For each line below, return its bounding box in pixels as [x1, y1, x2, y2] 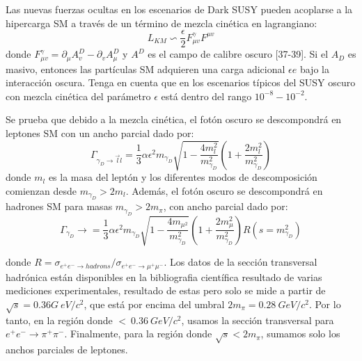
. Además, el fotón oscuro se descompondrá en [125, 183, 323, 198]
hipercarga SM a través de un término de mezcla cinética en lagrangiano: [6, 15, 317, 30]
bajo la [299, 61, 329, 76]
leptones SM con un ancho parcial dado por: [6, 126, 194, 141]
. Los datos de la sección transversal [164, 255, 317, 269]
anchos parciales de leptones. [6, 342, 128, 357]
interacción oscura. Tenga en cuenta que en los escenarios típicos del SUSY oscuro [6, 75, 356, 90]
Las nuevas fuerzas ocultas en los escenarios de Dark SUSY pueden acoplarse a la [6, 2, 353, 16]
